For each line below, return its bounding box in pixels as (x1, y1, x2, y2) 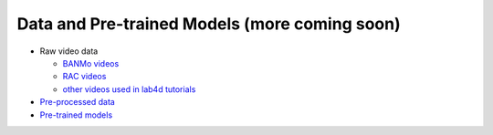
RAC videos (62, 71, 107, 82)
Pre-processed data (39, 97, 116, 108)
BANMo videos (62, 57, 120, 68)
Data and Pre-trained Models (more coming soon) (16, 14, 401, 34)
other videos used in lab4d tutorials (62, 83, 196, 95)
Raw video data (39, 46, 99, 57)
